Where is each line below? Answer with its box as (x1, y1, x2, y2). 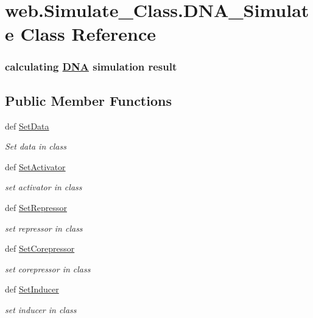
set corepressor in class (5, 262, 91, 275)
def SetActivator (5, 160, 66, 173)
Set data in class (5, 140, 66, 153)
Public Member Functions (5, 91, 172, 109)
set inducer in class (5, 303, 77, 316)
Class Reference (20, 21, 156, 46)
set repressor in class (5, 221, 83, 234)
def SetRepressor (5, 201, 67, 213)
